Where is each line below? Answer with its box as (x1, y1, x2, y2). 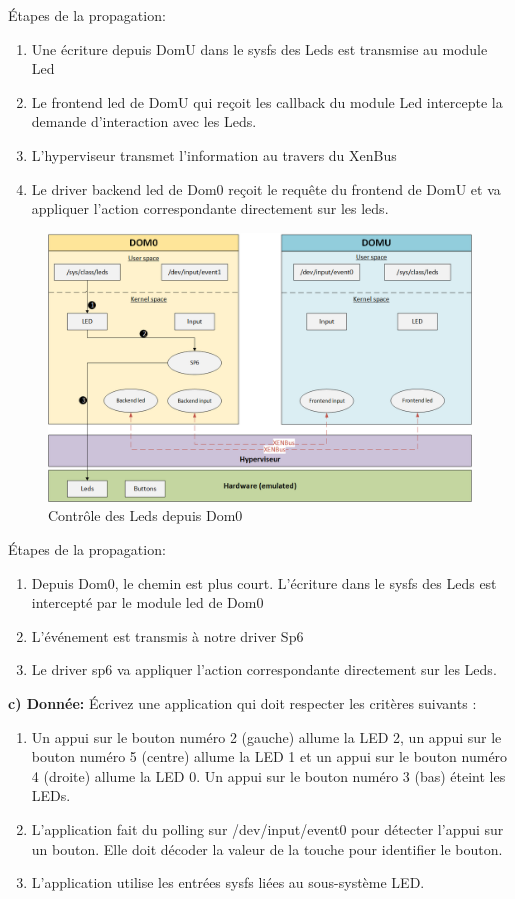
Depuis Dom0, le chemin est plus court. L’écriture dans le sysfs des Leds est (31, 572, 497, 593)
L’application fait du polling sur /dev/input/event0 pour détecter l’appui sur (31, 819, 504, 840)
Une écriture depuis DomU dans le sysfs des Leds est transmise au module (31, 38, 488, 59)
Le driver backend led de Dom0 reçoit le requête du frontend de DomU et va (31, 178, 501, 199)
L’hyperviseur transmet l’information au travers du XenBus (31, 144, 397, 165)
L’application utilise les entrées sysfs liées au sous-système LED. (31, 872, 425, 893)
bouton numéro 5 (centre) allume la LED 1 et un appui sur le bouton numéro (31, 746, 508, 767)
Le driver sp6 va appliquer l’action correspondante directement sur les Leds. (31, 659, 497, 680)
